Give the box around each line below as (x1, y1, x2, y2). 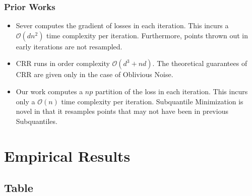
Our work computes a (16, 86, 83, 96)
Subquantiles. (16, 115, 57, 126)
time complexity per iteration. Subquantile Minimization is (61, 96, 243, 106)
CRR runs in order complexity (16, 58, 110, 69)
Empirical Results (4, 145, 131, 166)
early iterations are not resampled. (16, 41, 122, 51)
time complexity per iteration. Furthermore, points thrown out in (46, 30, 248, 40)
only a (16, 96, 35, 106)
